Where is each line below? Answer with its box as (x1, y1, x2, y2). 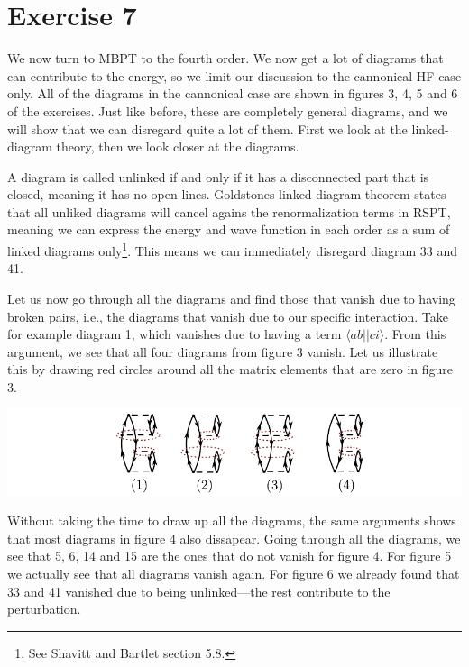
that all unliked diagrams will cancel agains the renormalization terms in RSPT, (7, 202, 451, 221)
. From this (384, 324, 446, 343)
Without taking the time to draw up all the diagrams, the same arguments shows (7, 511, 456, 530)
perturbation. (7, 599, 81, 618)
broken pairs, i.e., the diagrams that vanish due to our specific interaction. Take (7, 306, 448, 325)
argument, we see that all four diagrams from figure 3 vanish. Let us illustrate (7, 342, 438, 361)
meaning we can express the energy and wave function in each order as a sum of (7, 220, 450, 239)
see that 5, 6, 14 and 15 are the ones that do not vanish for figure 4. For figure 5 (7, 546, 452, 565)
